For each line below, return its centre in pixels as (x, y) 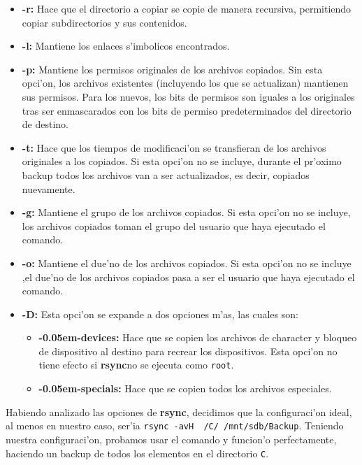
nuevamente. (49, 188)
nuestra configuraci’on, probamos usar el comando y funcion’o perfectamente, (171, 439)
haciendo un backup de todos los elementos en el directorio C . (137, 453)
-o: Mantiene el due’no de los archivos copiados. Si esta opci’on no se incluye (187, 263)
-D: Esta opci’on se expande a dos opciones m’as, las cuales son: (160, 314)
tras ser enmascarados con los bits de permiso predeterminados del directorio (187, 110)
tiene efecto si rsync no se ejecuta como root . (136, 365)
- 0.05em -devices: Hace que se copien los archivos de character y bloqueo (198, 337)
